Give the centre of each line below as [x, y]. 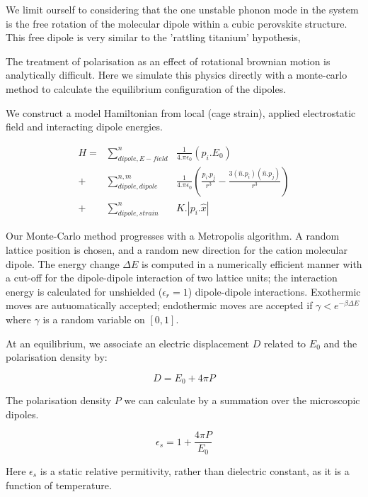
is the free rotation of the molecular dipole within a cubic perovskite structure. [177, 23]
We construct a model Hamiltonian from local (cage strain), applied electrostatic [181, 112]
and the [340, 343]
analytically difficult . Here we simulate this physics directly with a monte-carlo [177, 75]
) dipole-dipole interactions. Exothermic [274, 291]
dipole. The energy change [63, 263]
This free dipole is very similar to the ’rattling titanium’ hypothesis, [153, 37]
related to [285, 343]
